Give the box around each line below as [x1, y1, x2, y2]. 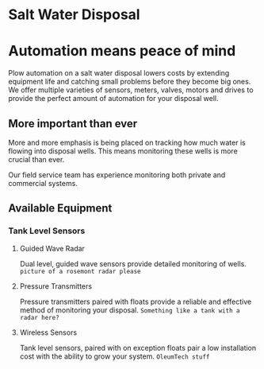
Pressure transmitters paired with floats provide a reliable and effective [19, 297, 252, 306]
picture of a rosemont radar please [19, 267, 141, 275]
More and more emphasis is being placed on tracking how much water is [8, 138, 246, 147]
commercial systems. [8, 178, 78, 188]
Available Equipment [8, 201, 113, 216]
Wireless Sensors [19, 328, 78, 337]
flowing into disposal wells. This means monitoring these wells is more [8, 146, 238, 156]
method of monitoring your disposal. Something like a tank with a [19, 305, 240, 315]
